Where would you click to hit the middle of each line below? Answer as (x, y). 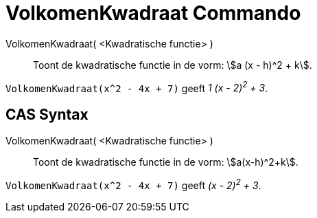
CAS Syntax (47, 114)
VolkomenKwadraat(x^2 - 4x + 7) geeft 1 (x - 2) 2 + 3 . (137, 87)
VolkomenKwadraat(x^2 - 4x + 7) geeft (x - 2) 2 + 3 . (133, 184)
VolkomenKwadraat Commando (153, 13)
